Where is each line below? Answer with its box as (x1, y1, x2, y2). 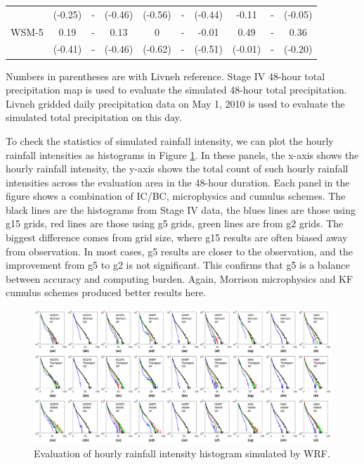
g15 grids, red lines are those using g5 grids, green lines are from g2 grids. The (6, 216, 344, 231)
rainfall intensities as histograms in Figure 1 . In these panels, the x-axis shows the (6, 147, 359, 162)
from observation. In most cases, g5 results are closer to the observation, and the (6, 243, 353, 258)
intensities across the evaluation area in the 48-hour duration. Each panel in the (6, 174, 350, 189)
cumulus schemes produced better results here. (6, 285, 207, 300)
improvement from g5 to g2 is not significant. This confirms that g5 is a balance (6, 257, 350, 272)
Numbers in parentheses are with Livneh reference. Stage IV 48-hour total (6, 68, 325, 83)
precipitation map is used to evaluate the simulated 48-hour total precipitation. (6, 82, 347, 97)
